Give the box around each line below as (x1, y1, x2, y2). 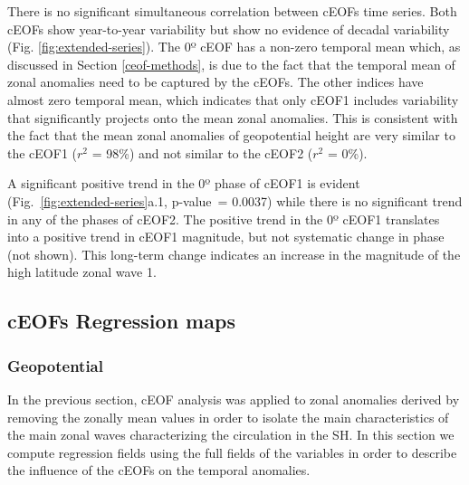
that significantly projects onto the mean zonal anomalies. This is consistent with (7, 108, 458, 127)
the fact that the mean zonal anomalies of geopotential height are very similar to (7, 126, 455, 145)
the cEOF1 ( (7, 143, 77, 162)
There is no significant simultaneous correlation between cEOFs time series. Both (7, 2, 457, 20)
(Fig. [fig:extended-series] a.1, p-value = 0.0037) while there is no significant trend (7, 191, 463, 210)
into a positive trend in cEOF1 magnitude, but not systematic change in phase (7, 227, 445, 246)
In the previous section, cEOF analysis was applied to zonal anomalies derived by (7, 389, 460, 408)
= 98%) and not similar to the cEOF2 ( (91, 143, 313, 162)
